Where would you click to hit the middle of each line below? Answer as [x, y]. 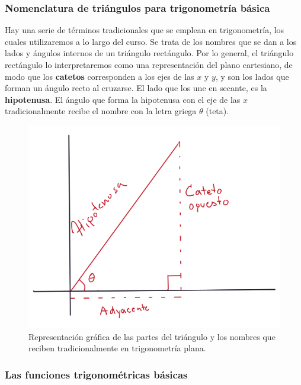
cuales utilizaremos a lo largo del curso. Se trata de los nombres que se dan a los [151, 41]
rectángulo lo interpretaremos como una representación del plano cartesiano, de [149, 64]
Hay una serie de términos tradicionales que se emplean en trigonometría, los [145, 30]
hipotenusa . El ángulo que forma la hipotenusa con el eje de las [123, 99]
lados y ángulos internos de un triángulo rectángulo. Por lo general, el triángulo [149, 53]
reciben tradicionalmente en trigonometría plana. [117, 348]
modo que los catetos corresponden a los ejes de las [100, 76]
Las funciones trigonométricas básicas [96, 374]
